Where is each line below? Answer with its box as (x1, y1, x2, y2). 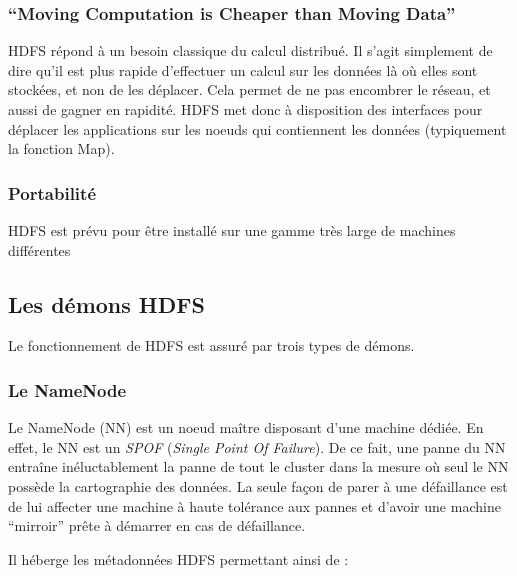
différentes (8, 239, 71, 260)
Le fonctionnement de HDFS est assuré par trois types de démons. (8, 335, 415, 356)
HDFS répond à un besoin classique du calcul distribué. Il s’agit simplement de (8, 40, 493, 61)
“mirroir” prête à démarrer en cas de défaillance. (8, 515, 306, 536)
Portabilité (8, 180, 96, 205)
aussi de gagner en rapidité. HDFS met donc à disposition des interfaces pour (8, 99, 483, 119)
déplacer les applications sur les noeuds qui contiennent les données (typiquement (8, 118, 507, 139)
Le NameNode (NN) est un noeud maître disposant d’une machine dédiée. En (8, 417, 484, 438)
